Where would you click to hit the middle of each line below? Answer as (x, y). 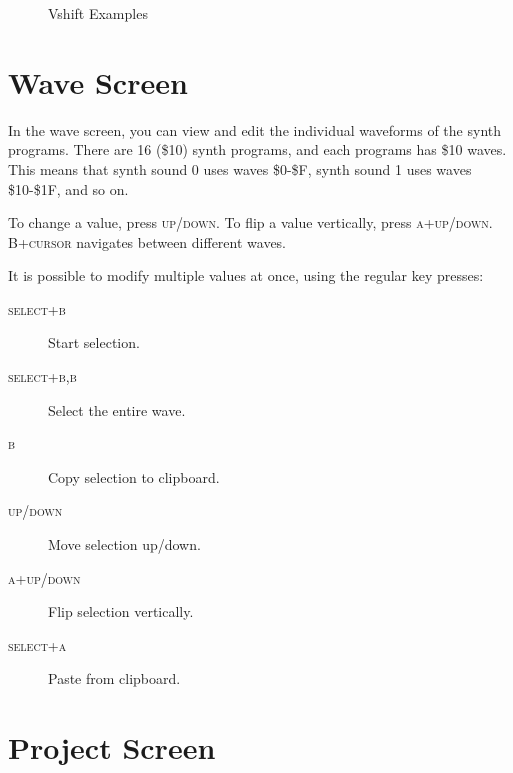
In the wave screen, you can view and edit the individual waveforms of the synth (255, 129)
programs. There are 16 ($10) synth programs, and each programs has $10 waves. (257, 149)
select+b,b (42, 376)
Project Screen (112, 747)
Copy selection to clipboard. (134, 476)
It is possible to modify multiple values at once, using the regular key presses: (246, 275)
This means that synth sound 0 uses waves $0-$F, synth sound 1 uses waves (240, 168)
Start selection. (94, 342)
